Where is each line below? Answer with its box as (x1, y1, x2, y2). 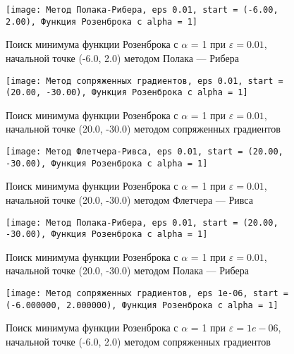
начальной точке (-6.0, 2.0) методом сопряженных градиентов (6, 334, 271, 348)
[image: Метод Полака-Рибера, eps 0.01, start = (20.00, (6, 217, 278, 228)
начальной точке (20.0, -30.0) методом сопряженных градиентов (6, 121, 281, 136)
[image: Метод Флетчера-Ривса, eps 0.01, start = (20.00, (6, 147, 283, 157)
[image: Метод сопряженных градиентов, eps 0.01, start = (6, 75, 283, 86)
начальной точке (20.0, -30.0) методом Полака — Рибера (6, 263, 249, 278)
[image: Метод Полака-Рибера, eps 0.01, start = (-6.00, (6, 5, 278, 15)
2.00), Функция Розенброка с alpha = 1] (6, 16, 198, 27)
